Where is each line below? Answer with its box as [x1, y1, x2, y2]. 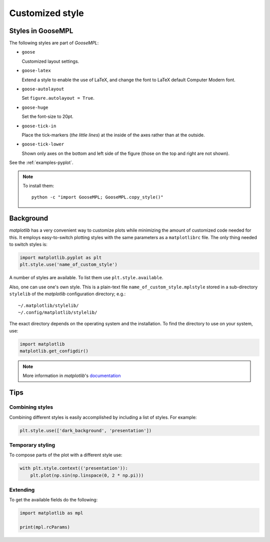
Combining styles [9, 404, 53, 411]
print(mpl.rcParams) [19, 524, 70, 530]
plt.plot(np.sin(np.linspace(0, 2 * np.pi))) [30, 472, 144, 478]
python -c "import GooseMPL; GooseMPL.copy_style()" [31, 195, 163, 200]
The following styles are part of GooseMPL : [9, 40, 99, 46]
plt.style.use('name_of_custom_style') [19, 262, 117, 268]
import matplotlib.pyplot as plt [19, 255, 102, 260]
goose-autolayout [21, 86, 64, 92]
